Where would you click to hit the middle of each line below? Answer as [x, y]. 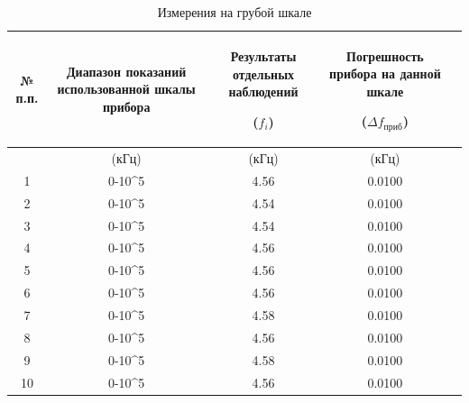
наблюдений [263, 92]
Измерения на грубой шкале [234, 12]
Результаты [263, 56]
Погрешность [385, 55]
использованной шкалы [126, 89]
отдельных [264, 73]
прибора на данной [385, 73]
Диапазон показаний [126, 71]
